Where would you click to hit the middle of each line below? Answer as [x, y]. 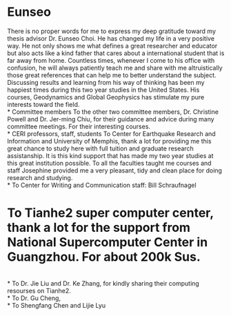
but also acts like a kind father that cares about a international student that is [116, 53]
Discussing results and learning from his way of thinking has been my [106, 82]
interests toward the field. [43, 104]
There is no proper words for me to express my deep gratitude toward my [111, 31]
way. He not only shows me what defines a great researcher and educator [112, 46]
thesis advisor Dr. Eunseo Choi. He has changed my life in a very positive [111, 38]
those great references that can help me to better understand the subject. [112, 75]
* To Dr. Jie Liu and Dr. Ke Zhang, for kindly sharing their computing [103, 283]
